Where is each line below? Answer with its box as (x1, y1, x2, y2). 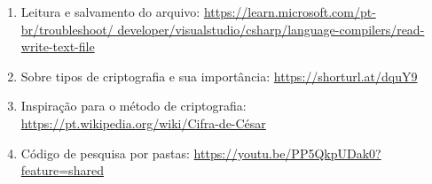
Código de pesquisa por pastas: (20, 143, 190, 162)
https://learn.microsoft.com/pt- (203, 3, 376, 20)
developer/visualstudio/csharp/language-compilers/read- (117, 19, 425, 38)
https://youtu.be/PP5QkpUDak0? (193, 143, 381, 162)
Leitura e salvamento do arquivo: (20, 3, 200, 20)
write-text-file (20, 37, 95, 56)
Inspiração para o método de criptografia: (20, 96, 247, 115)
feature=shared (20, 161, 104, 180)
